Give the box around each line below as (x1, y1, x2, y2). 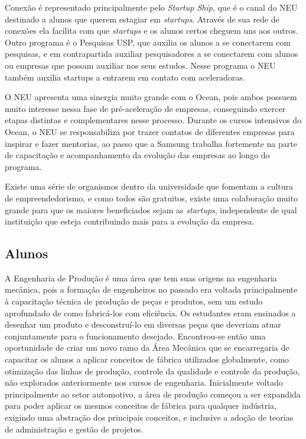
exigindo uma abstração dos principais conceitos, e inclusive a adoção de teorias (5, 411, 294, 424)
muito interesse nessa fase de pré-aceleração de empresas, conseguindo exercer (5, 102, 286, 114)
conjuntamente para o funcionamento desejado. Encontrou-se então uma (5, 329, 266, 342)
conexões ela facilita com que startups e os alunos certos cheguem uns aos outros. (5, 24, 298, 37)
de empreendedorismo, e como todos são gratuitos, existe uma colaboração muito (5, 191, 298, 204)
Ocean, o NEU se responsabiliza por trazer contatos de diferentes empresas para (5, 125, 295, 137)
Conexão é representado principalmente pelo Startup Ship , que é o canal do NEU (5, 1, 298, 13)
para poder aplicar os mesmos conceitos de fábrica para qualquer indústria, (5, 399, 276, 412)
